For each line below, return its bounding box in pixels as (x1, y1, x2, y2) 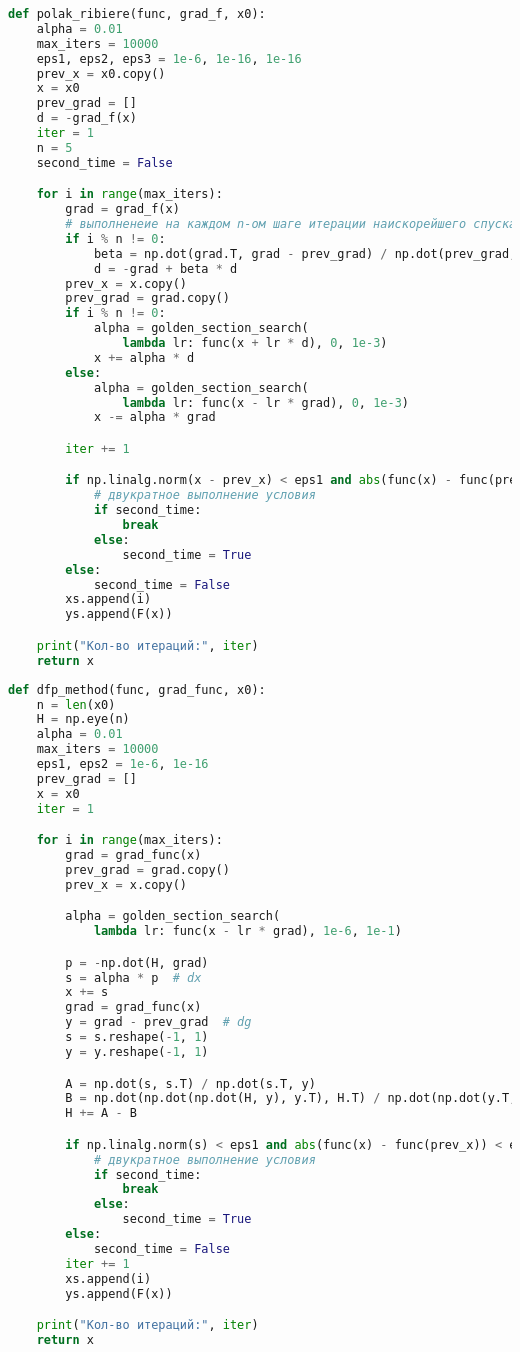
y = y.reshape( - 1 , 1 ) (65, 1044, 209, 1059)
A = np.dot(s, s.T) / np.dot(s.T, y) (65, 1076, 316, 1091)
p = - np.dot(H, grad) (65, 955, 209, 970)
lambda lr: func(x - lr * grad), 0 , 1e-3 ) (122, 395, 409, 410)
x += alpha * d (93, 350, 195, 365)
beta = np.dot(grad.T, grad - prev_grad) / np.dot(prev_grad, (93, 246, 517, 261)
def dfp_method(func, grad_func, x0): (8, 682, 266, 697)
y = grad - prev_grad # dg (65, 1015, 252, 1030)
